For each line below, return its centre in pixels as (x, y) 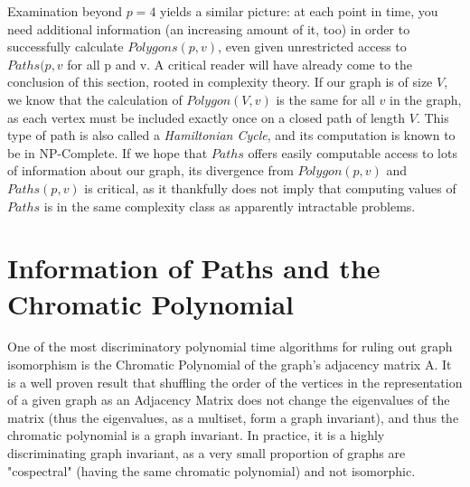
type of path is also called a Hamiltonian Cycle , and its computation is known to (231, 135)
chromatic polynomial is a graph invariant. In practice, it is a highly (196, 435)
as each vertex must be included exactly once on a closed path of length (207, 117)
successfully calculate (66, 47)
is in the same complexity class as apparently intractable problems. (230, 206)
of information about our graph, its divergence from (150, 170)
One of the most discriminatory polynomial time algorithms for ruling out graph (230, 347)
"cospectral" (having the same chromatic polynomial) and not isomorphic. (211, 470)
